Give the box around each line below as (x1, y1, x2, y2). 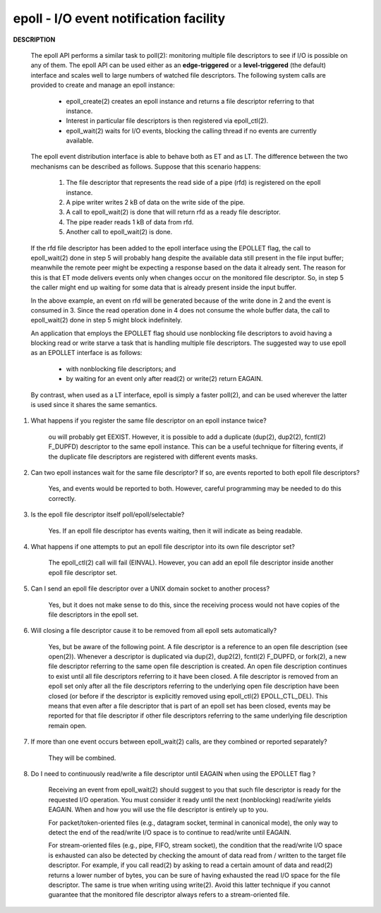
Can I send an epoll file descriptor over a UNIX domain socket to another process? (30, 584, 270, 593)
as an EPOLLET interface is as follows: (30, 349, 143, 357)
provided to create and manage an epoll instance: (30, 81, 176, 90)
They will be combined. (48, 754, 116, 762)
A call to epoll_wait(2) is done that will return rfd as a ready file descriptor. (66, 208, 282, 217)
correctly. (48, 494, 77, 502)
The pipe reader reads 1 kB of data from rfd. (66, 217, 194, 226)
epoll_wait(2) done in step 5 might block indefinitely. (30, 316, 183, 325)
